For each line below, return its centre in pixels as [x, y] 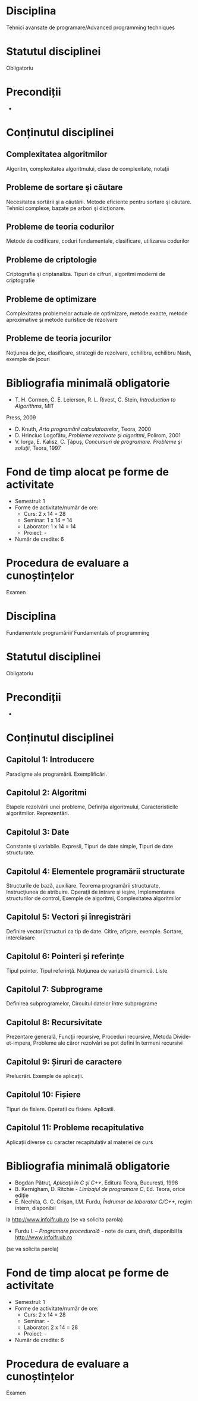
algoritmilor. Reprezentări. [38, 813]
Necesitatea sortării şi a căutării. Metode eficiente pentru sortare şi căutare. [99, 202]
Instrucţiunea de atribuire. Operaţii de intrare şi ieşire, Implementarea [91, 892]
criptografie [21, 280]
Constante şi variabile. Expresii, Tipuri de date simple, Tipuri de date [90, 847]
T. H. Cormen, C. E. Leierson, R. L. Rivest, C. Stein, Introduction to [95, 399]
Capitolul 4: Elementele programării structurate [96, 871]
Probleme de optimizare [51, 299]
